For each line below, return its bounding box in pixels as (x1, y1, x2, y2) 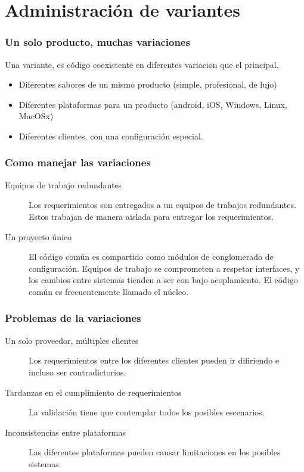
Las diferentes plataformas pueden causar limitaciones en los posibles (29, 446, 281, 458)
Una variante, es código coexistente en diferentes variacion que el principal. (5, 58, 279, 70)
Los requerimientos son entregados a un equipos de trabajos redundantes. (29, 198, 296, 211)
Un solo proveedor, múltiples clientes (5, 334, 139, 346)
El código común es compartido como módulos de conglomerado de (29, 250, 274, 263)
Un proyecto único (5, 230, 72, 243)
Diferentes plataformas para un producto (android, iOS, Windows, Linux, (18, 98, 287, 110)
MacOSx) (18, 110, 54, 122)
